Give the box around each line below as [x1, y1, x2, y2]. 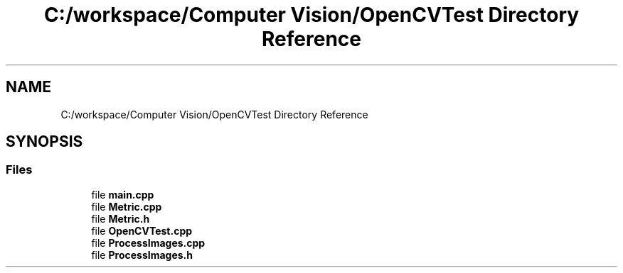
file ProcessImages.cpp [91, 236, 206, 249]
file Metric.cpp [91, 200, 162, 213]
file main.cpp [91, 188, 154, 201]
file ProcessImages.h [91, 248, 193, 261]
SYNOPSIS [6, 133, 83, 151]
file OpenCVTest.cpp [91, 224, 193, 237]
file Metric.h [91, 212, 150, 225]
